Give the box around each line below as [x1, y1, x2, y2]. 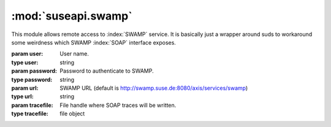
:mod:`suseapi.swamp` [11, 9, 132, 23]
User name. [59, 50, 89, 57]
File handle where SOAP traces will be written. [59, 101, 177, 109]
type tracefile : [11, 110, 48, 117]
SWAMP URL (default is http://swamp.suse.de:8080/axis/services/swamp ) [59, 84, 248, 92]
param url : [11, 84, 39, 92]
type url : [11, 93, 34, 100]
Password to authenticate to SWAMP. [59, 67, 154, 74]
